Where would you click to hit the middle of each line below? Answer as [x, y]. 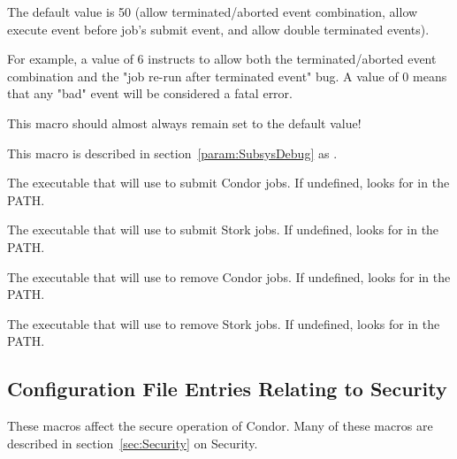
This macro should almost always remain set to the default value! [184, 122]
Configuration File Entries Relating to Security [227, 389]
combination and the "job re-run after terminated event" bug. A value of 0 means [227, 76]
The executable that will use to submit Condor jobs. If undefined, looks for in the [228, 183]
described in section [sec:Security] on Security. [133, 443]
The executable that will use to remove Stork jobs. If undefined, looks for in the [224, 323]
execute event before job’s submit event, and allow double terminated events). [218, 29]
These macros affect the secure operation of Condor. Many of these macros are [220, 426]
